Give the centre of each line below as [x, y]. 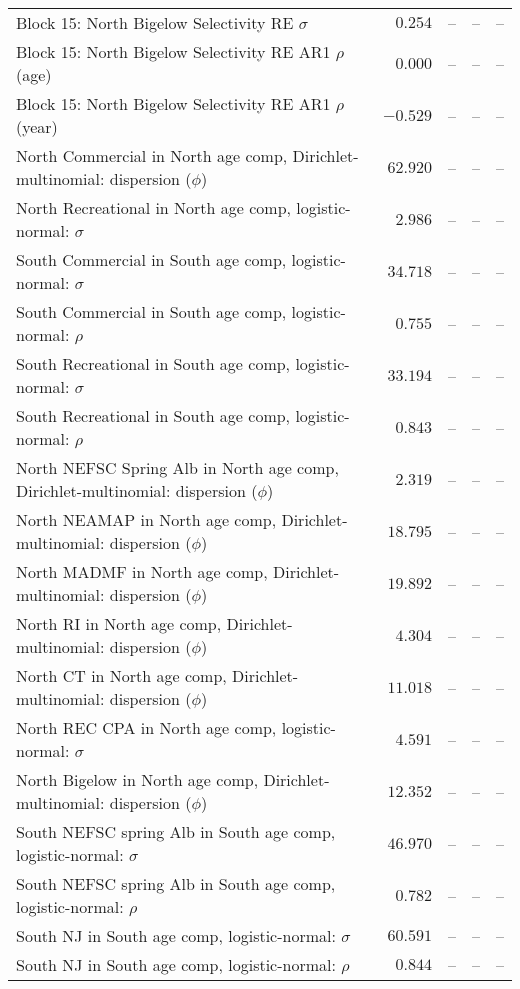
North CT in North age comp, [121, 675]
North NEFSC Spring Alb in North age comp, [177, 467]
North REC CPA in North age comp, [146, 727]
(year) [37, 126]
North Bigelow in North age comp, [137, 779]
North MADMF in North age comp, [142, 571]
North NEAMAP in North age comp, [146, 519]
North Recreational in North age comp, [154, 207]
